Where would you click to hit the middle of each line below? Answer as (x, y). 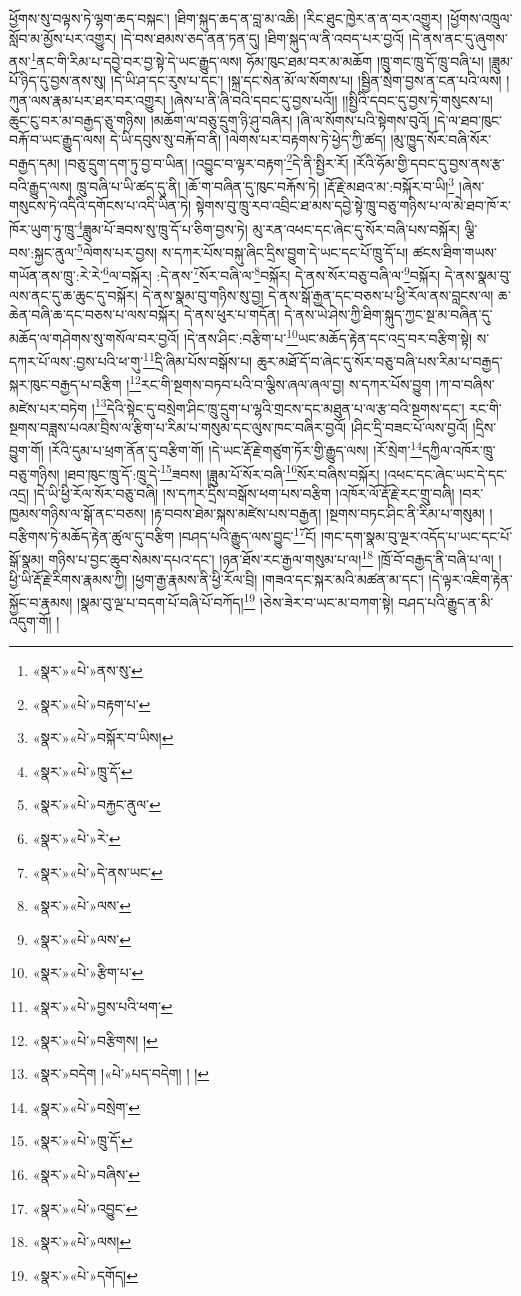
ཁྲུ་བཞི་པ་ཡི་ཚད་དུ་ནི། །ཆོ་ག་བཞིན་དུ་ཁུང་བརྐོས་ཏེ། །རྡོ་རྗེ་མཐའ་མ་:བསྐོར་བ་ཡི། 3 (265, 184)
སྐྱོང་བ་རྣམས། (41, 601)
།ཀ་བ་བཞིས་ (465, 384)
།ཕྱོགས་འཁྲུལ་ (480, 18)
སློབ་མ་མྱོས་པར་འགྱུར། (63, 37)
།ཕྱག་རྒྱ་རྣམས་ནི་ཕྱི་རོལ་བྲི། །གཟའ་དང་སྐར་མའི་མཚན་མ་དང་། (278, 578)
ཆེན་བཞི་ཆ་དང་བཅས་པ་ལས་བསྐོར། (94, 314)
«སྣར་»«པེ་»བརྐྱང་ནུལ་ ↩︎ (96, 804)
